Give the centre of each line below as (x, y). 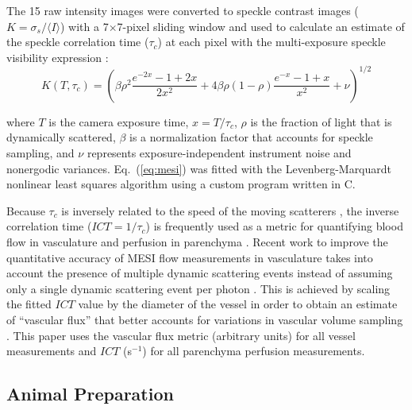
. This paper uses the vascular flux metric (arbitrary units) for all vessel (181, 335)
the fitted (29, 304)
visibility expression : (58, 57)
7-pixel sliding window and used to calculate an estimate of (261, 26)
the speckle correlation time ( (78, 42)
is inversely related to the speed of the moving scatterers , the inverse (230, 210)
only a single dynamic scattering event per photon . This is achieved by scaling (198, 288)
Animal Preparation (90, 394)
